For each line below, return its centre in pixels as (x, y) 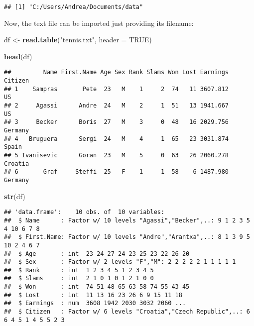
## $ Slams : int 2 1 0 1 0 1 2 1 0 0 (79, 278)
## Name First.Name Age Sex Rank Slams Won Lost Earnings (117, 72)
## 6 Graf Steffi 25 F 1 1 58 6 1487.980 (117, 172)
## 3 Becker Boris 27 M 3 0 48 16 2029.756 (117, 122)
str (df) (15, 196)
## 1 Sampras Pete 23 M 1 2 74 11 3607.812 (117, 89)
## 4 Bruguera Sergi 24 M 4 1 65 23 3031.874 (117, 139)
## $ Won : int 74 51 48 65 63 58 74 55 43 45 (97, 287)
